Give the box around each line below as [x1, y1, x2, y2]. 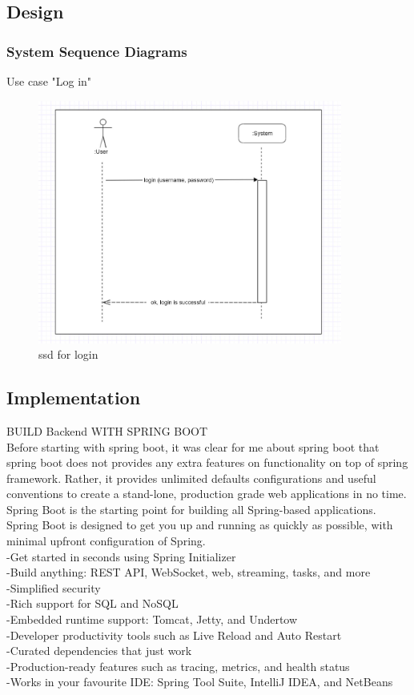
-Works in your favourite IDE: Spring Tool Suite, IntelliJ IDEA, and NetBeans [6, 673, 393, 690]
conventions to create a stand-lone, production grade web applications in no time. [6, 485, 407, 502]
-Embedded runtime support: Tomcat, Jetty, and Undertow [6, 611, 298, 628]
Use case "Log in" [6, 73, 92, 89]
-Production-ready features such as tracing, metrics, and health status [6, 657, 350, 674]
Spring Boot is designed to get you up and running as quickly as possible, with [6, 516, 393, 533]
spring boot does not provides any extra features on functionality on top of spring [6, 454, 408, 471]
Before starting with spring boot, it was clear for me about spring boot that [6, 438, 380, 455]
